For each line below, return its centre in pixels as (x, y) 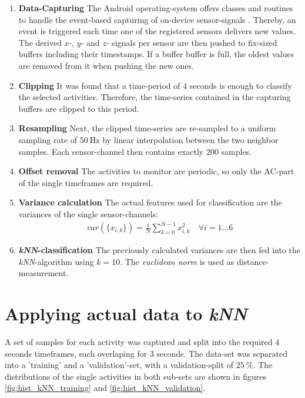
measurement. (43, 273)
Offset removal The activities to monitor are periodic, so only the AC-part (156, 171)
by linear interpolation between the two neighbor (190, 139)
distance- (253, 261)
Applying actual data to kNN (126, 314)
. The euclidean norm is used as (177, 261)
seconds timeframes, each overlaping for (76, 353)
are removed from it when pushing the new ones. (106, 65)
